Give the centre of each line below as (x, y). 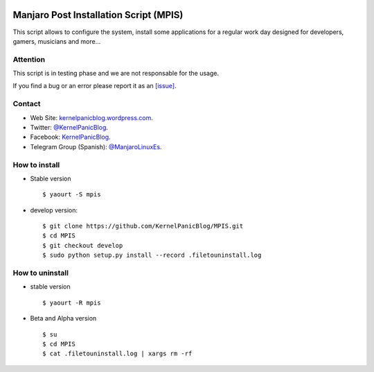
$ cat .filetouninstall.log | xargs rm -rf (117, 354)
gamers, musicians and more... (57, 41)
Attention (29, 59)
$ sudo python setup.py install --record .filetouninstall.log (152, 255)
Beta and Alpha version (63, 319)
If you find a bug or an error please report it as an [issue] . (95, 86)
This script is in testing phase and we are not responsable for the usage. (116, 74)
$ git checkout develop (83, 245)
